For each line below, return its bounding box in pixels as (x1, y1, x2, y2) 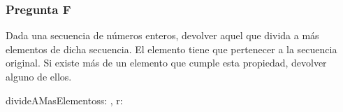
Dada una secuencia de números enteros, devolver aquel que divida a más (6, 28, 319, 43)
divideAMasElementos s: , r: (6, 92, 123, 107)
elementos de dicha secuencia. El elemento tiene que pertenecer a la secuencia (6, 41, 337, 56)
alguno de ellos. (6, 69, 72, 83)
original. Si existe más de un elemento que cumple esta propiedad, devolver (6, 55, 327, 70)
